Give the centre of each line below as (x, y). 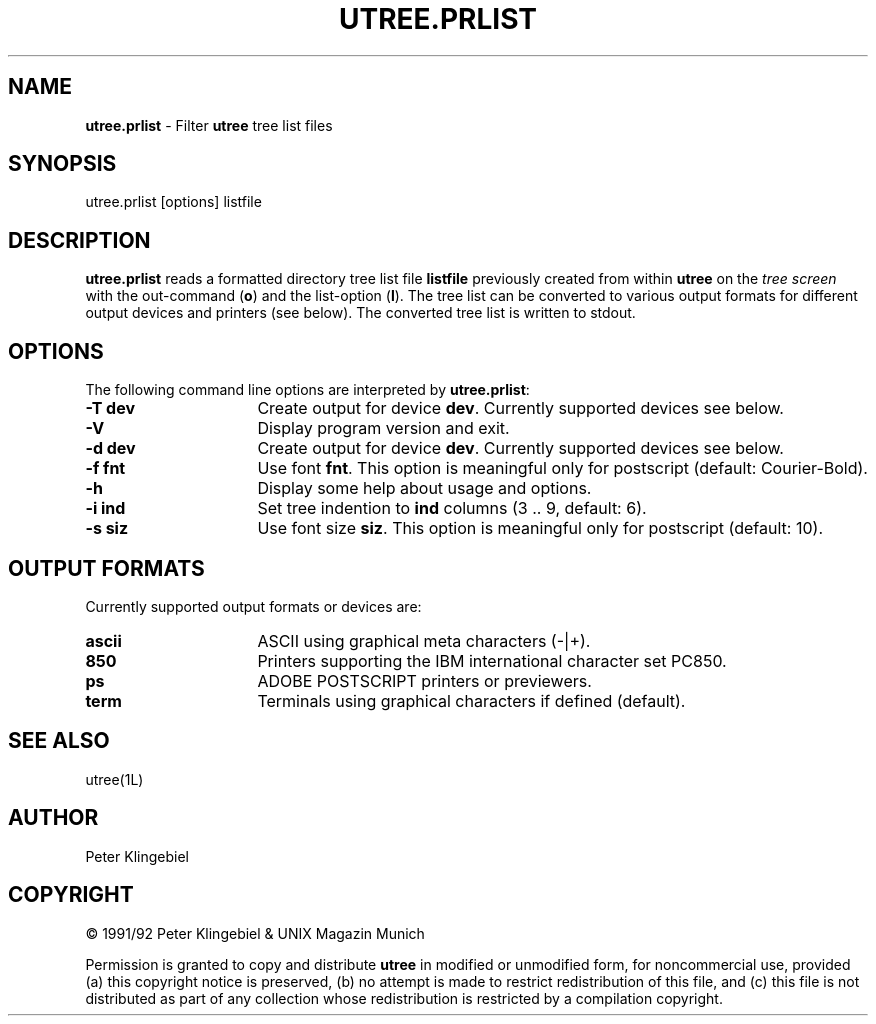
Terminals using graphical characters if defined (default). (471, 700)
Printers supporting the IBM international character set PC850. (492, 660)
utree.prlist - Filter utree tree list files (209, 125)
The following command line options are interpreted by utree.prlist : (307, 390)
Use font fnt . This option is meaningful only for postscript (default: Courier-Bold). (562, 468)
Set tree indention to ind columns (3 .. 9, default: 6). (452, 508)
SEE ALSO (59, 741)
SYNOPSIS (62, 164)
